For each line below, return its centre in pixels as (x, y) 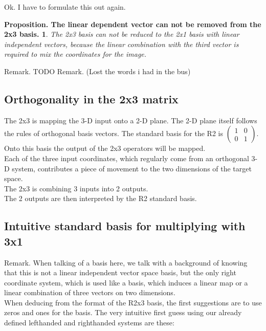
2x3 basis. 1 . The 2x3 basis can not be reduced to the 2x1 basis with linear (122, 34)
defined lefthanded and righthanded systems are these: (89, 323)
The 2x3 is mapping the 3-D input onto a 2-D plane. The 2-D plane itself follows (131, 120)
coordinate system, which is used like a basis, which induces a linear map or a (126, 282)
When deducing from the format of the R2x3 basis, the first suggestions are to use (133, 302)
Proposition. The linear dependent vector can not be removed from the (133, 24)
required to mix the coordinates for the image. (75, 54)
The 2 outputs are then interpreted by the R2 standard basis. (101, 198)
